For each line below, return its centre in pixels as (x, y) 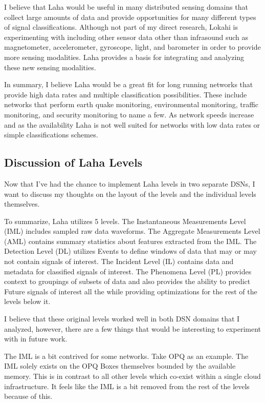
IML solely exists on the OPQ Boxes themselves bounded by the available (120, 366)
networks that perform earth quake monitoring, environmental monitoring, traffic (131, 104)
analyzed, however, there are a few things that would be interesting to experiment (132, 328)
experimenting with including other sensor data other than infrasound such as (126, 37)
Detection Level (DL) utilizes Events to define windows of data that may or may (130, 251)
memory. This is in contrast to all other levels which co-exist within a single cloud (132, 376)
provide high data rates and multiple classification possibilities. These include (126, 94)
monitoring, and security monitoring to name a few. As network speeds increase (129, 114)
